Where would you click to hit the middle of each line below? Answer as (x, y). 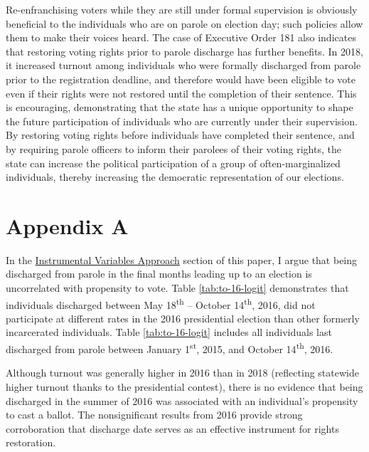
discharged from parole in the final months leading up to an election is (159, 274)
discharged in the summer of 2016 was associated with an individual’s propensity (182, 400)
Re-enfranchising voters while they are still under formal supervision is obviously (182, 9)
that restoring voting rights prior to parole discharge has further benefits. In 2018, (184, 51)
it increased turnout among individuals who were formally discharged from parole (183, 65)
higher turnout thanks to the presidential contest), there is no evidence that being (184, 386)
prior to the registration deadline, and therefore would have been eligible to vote (181, 79)
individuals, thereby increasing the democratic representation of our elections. (175, 177)
